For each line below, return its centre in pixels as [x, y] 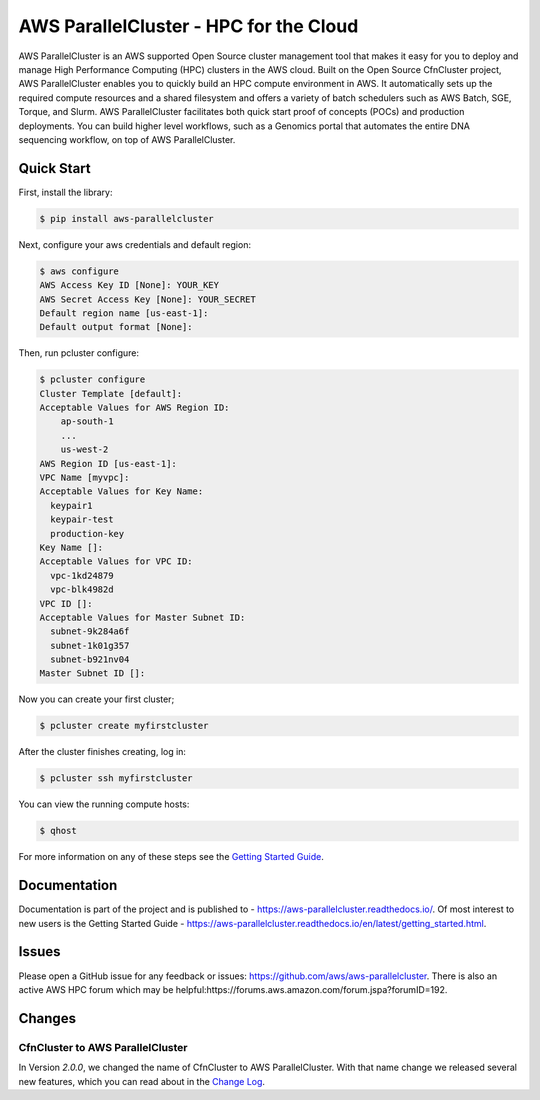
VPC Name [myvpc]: [84, 478]
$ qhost [58, 831]
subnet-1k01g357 [90, 645]
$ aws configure [79, 271]
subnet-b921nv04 [90, 659]
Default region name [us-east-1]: [124, 313]
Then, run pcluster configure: [79, 353]
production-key [87, 533]
